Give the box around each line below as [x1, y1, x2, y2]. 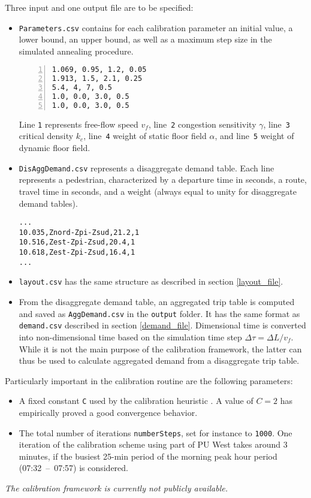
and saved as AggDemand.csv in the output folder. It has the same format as [19, 307, 300, 319]
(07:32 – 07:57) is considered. [19, 461, 128, 474]
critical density [19, 129, 74, 142]
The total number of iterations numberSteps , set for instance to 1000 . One [19, 426, 292, 439]
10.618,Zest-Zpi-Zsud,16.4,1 [19, 248, 135, 257]
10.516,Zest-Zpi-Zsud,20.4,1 [19, 238, 135, 247]
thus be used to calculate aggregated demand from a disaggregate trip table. [19, 354, 300, 367]
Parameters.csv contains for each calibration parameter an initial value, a [19, 21, 293, 34]
